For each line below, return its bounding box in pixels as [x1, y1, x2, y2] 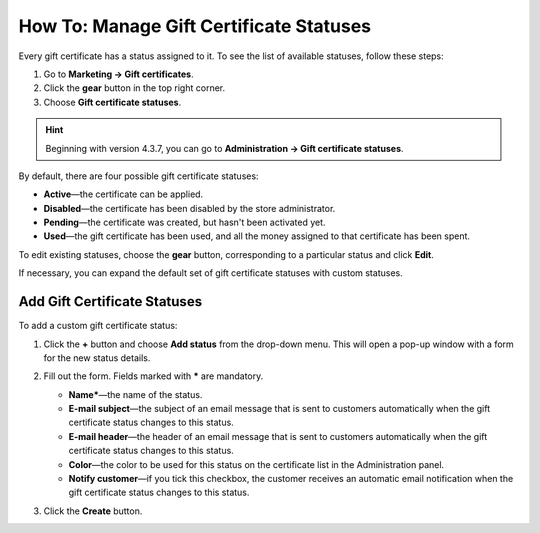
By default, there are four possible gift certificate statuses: [18, 170, 259, 182]
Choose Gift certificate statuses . [43, 96, 182, 108]
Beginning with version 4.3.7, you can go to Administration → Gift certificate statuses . [45, 142, 404, 154]
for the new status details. [43, 351, 151, 364]
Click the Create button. [43, 505, 143, 517]
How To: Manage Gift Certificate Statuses [18, 15, 372, 37]
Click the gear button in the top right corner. [43, 82, 225, 94]
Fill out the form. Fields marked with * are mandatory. [43, 370, 264, 382]
